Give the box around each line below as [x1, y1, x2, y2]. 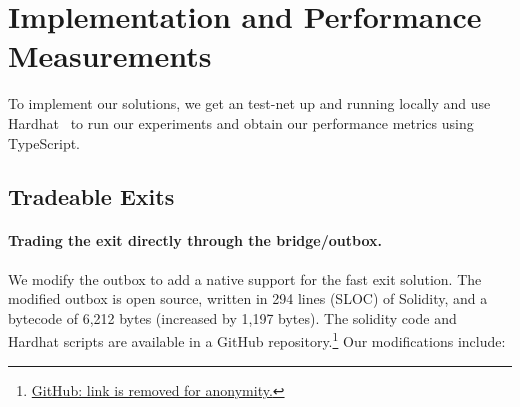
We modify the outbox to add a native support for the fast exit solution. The [8, 268, 482, 289]
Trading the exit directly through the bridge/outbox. [8, 230, 382, 251]
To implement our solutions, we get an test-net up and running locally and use [8, 93, 491, 114]
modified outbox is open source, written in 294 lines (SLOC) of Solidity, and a [8, 288, 488, 309]
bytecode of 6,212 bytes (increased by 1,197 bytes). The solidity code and [8, 307, 457, 328]
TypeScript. [8, 132, 81, 153]
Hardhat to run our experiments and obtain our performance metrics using [8, 112, 474, 133]
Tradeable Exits [8, 181, 175, 212]
